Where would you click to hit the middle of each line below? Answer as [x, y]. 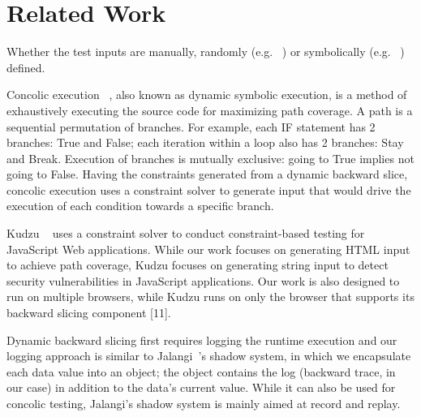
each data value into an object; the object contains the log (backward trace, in [201, 371]
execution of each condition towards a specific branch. [140, 206]
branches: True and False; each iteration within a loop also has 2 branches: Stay [205, 142]
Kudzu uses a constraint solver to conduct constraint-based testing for [186, 233]
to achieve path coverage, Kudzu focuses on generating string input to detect [198, 265]
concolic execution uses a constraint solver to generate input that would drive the [209, 189]
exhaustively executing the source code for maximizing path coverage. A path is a [210, 110]
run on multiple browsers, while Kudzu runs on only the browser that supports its [210, 297]
